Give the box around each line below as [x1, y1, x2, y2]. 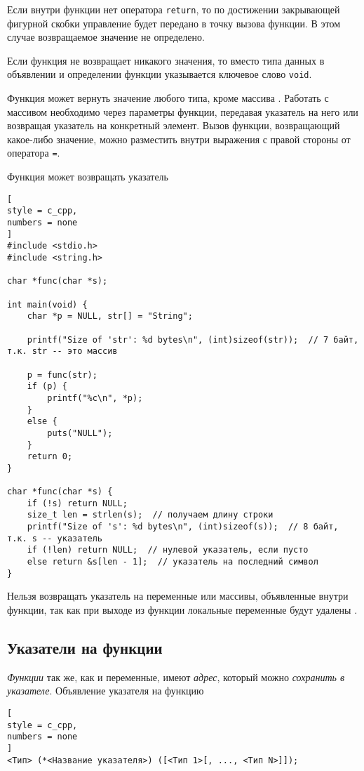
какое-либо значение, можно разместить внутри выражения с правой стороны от [7, 131, 351, 146]
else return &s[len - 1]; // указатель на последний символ [27, 557, 318, 567]
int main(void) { [7, 299, 88, 310]
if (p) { [27, 381, 67, 392]
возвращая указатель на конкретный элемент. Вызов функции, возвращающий [7, 118, 340, 133]
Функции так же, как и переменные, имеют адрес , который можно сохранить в [7, 669, 344, 684]
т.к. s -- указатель [7, 533, 103, 543]
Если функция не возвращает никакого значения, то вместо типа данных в [7, 53, 325, 67]
